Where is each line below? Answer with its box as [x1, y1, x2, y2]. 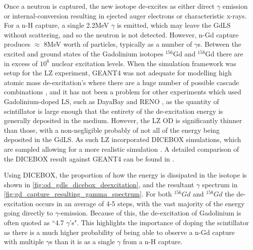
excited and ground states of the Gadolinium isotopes [4, 48, 163, 58]
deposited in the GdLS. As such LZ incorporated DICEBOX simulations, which [4, 134, 241, 144]
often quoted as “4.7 [4, 217, 64, 228]
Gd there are [205, 48, 243, 58]
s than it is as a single [50, 236, 115, 247]
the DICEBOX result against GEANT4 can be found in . [4, 153, 174, 163]
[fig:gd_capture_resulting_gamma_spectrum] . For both [4, 189, 172, 199]
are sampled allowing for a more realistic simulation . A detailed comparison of [4, 143, 239, 154]
